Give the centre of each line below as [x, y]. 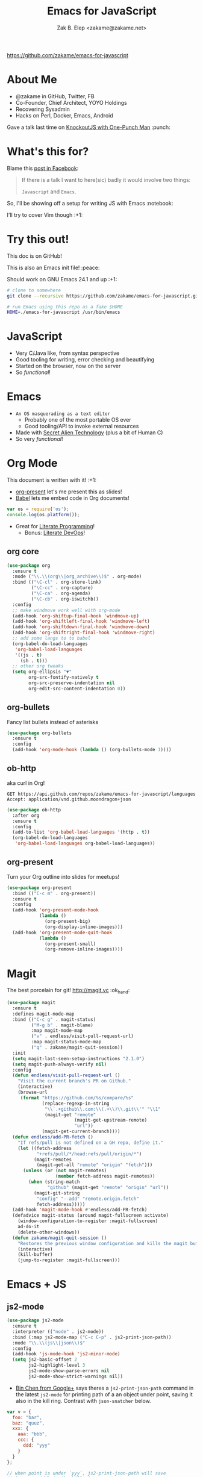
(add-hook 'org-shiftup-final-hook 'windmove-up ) [76, 616]
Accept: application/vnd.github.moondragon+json [69, 799]
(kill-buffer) [35, 1255]
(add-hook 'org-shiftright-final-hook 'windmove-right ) [84, 633]
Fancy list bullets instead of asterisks [53, 722]
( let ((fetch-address [45, 1148]
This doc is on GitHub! [34, 256]
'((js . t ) [29, 655]
